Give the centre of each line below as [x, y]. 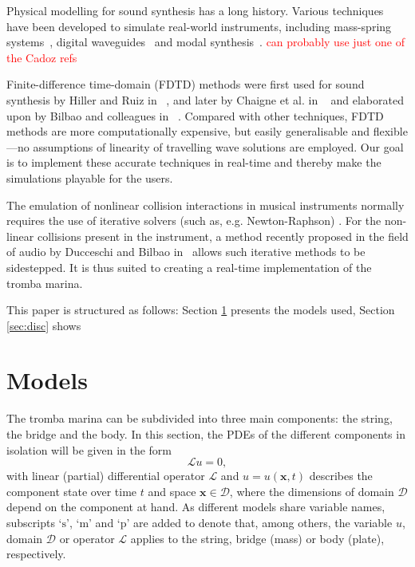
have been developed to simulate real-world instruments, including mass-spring [199, 26]
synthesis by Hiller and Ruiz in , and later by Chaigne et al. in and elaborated [205, 99]
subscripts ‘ [34, 522]
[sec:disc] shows [44, 325]
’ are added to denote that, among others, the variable [259, 522]
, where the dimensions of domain [312, 491]
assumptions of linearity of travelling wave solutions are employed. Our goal [218, 146]
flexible [390, 131]
